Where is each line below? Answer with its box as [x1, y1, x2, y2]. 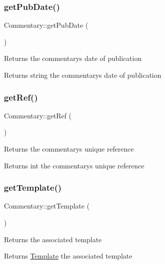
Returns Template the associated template [4, 251, 132, 261]
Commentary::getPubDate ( [4, 20, 88, 30]
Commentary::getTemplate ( [4, 201, 90, 211]
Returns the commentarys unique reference [4, 144, 134, 154]
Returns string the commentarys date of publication [4, 70, 162, 80]
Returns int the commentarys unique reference [4, 160, 144, 170]
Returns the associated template [4, 234, 102, 244]
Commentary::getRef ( [4, 110, 72, 120]
